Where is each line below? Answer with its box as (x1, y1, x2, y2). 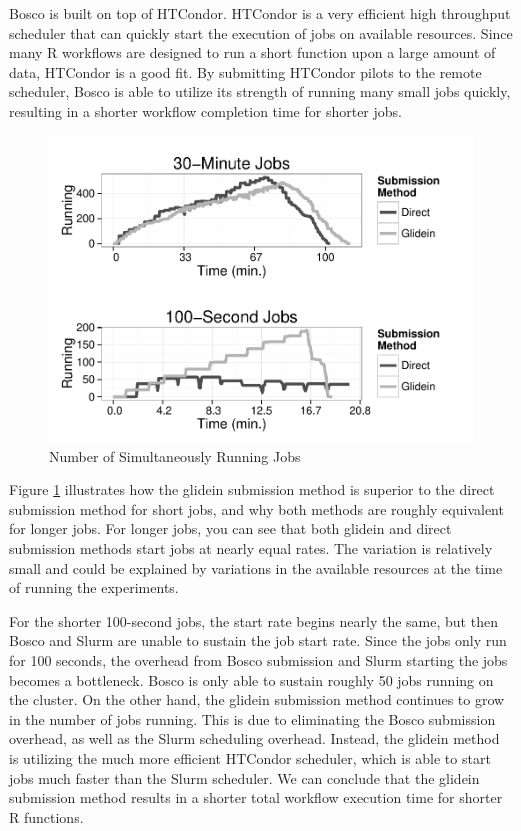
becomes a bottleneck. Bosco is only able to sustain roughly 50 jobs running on (9, 669, 494, 690)
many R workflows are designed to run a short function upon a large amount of (9, 42, 496, 63)
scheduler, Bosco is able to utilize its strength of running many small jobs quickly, (9, 81, 511, 102)
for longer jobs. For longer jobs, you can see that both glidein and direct (9, 518, 452, 539)
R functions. (9, 806, 84, 827)
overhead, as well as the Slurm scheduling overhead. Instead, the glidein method (9, 728, 500, 749)
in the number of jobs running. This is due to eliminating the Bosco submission (9, 708, 496, 729)
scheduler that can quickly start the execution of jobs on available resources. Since (9, 22, 513, 43)
